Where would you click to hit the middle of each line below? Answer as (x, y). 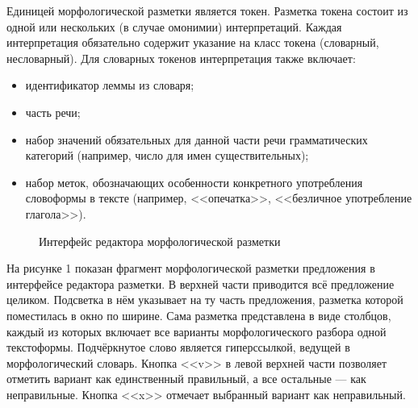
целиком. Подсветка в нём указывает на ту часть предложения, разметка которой (205, 300)
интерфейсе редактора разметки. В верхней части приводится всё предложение (201, 283)
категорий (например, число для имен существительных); (167, 155)
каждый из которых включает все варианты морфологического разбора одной (196, 331)
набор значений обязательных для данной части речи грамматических (196, 139)
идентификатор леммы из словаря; (110, 85)
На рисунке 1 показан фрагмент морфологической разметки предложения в (191, 268)
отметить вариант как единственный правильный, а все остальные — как (186, 379)
